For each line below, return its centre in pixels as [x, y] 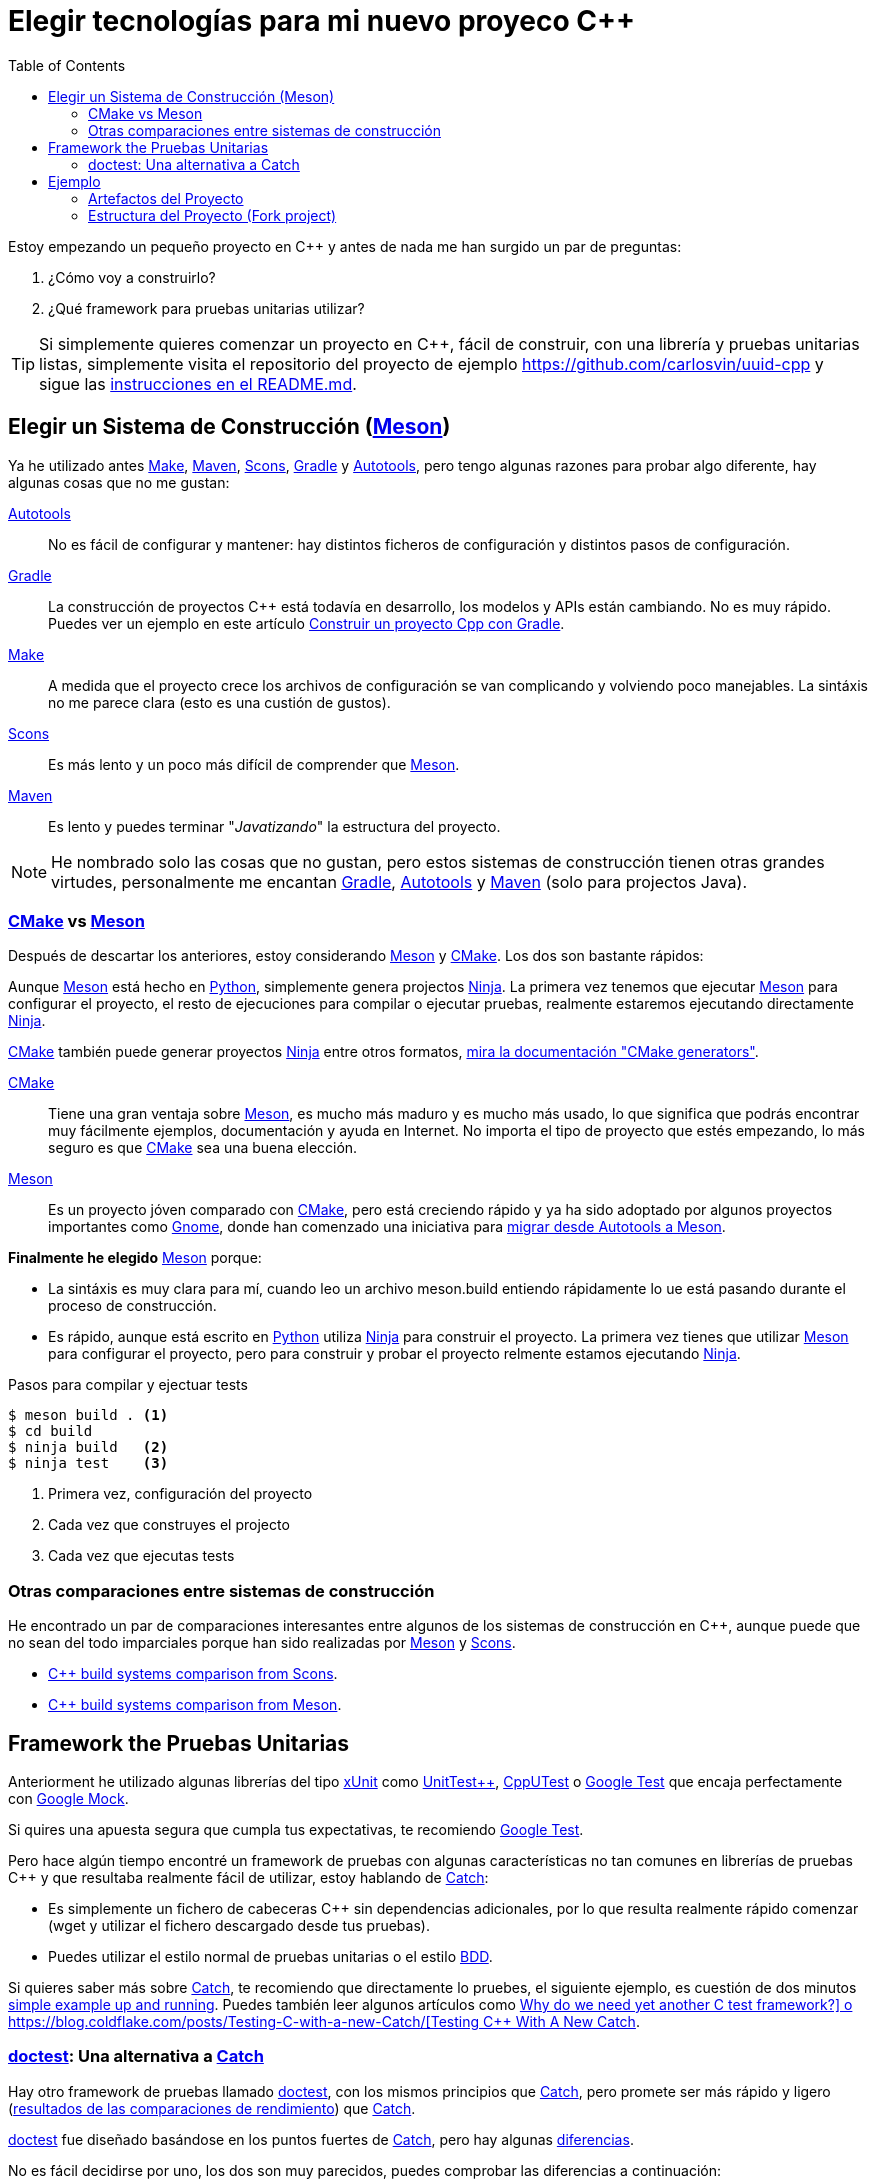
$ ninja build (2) [88, 1447]
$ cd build [50, 1431]
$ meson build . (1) [88, 1415]
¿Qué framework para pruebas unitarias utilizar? [206, 308]
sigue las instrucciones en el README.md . [198, 383]
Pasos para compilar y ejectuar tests [128, 1385]
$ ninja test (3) [88, 1463]
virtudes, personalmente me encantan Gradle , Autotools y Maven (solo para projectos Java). [399, 881]
